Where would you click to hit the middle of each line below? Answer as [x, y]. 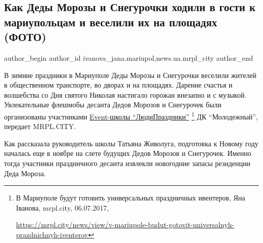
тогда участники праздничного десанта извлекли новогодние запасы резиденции [127, 163]
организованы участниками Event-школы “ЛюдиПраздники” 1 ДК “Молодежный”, [131, 115]
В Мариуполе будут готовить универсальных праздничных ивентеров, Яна [130, 198]
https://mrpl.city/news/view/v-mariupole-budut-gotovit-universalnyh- [125, 225]
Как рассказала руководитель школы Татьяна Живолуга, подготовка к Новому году [131, 143]
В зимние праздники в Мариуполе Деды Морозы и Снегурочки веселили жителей [130, 75]
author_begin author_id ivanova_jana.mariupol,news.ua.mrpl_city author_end [129, 57]
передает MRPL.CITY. [40, 126]
